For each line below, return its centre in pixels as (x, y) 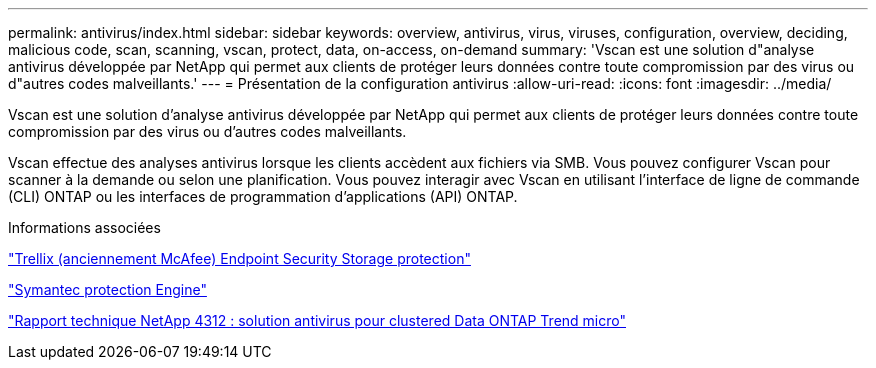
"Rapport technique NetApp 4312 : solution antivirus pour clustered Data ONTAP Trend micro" (317, 320)
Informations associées (84, 227)
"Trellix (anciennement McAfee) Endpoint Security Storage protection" (239, 258)
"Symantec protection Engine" (107, 289)
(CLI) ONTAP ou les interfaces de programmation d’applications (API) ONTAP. (263, 196)
